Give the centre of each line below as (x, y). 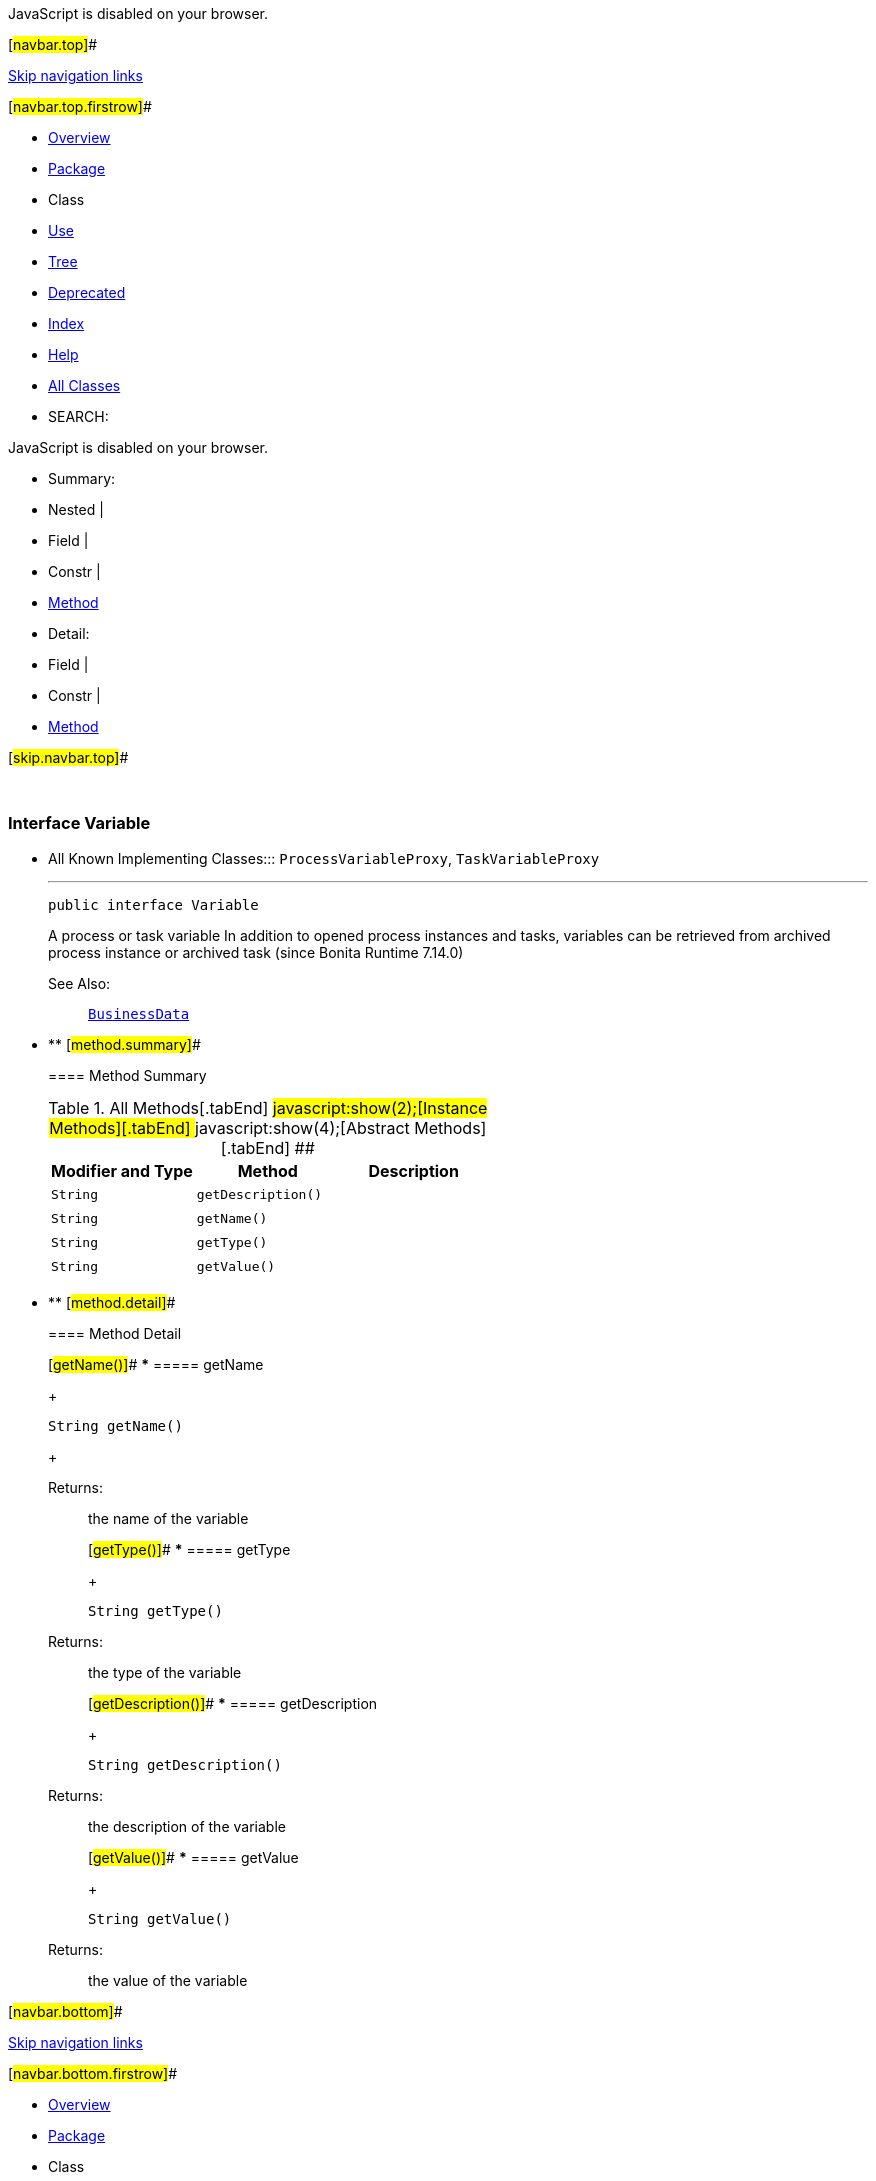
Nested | (76, 509)
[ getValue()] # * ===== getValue (193, 1857)
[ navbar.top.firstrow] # (80, 106)
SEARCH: (78, 416)
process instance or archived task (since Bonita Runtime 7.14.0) (256, 952)
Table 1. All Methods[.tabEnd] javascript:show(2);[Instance (268, 1107)
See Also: (79, 983)
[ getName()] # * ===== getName (156, 1364)
